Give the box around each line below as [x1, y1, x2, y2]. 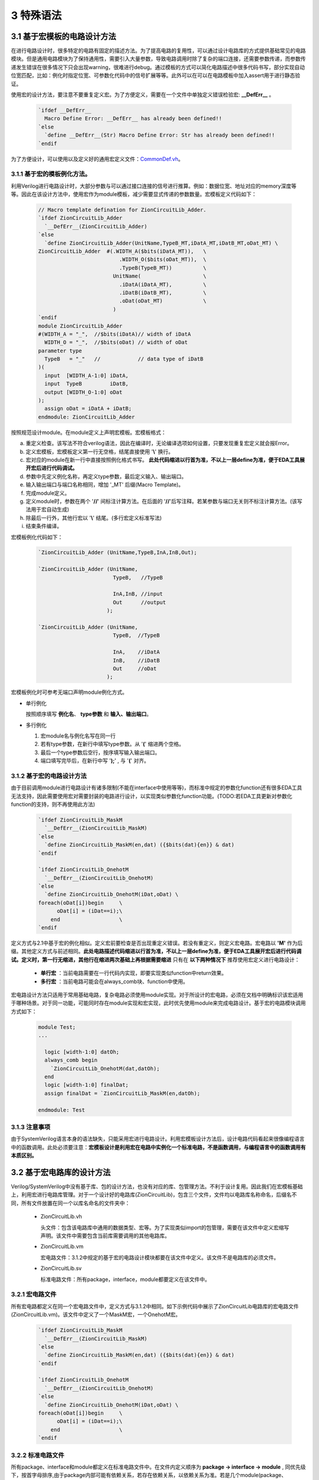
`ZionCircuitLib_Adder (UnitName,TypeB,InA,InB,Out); [38, 549, 197, 556]
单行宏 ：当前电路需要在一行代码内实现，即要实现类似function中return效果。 [40, 970, 227, 977]
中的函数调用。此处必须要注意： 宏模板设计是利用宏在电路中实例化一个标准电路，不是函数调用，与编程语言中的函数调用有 [11, 1143, 306, 1151]
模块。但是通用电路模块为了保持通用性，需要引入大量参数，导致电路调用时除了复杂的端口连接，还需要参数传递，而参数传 [11, 55, 306, 62]
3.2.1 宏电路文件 [11, 1291, 57, 1299]
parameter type [38, 347, 82, 354]
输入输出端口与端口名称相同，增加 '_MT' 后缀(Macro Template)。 [25, 481, 184, 488]
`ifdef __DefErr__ [38, 107, 92, 114]
